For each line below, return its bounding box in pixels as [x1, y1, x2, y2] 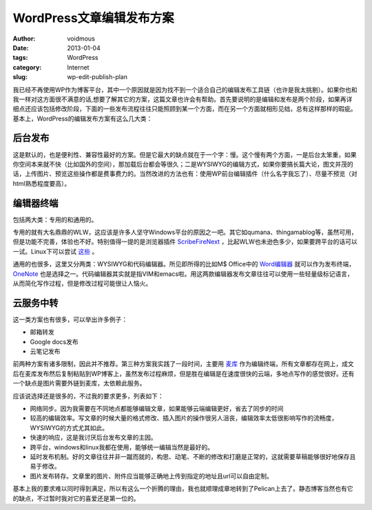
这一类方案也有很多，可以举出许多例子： [12, 315, 127, 323]
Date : [12, 43, 29, 52]
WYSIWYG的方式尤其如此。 [30, 423, 109, 432]
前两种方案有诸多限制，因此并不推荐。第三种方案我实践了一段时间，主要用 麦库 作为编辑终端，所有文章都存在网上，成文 [12, 360, 354, 368]
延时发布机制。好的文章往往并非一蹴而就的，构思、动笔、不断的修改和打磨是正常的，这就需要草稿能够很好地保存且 [30, 452, 356, 460]
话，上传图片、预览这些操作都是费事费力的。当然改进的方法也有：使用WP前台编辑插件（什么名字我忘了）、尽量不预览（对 [12, 169, 358, 178]
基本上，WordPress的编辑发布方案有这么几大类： [12, 114, 153, 123]
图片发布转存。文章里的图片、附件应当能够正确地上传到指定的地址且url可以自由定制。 [30, 471, 273, 480]
